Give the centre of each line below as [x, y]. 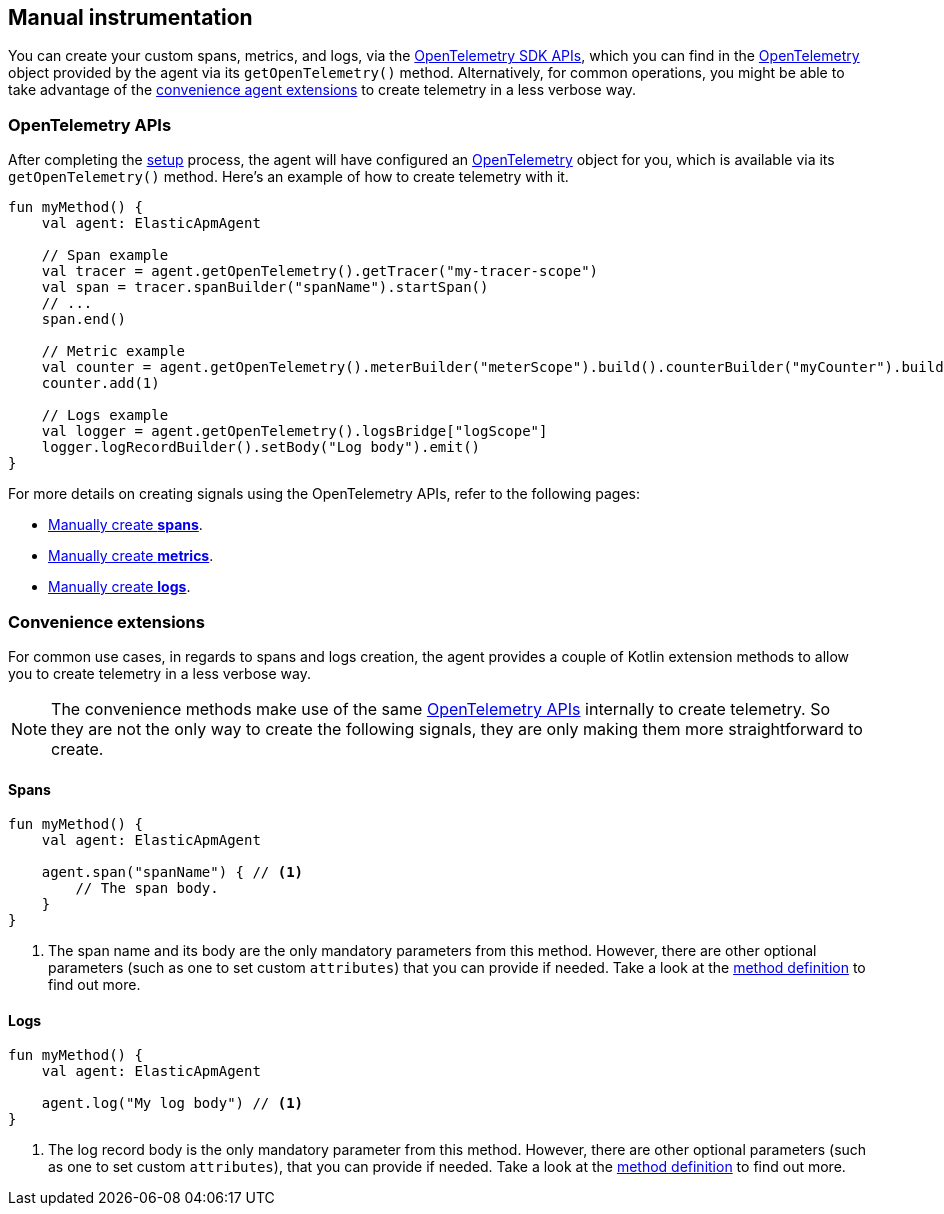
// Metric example [113, 351]
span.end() [84, 319]
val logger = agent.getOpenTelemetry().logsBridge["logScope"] [294, 431]
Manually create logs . [119, 587]
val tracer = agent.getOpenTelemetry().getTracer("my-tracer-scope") [320, 271]
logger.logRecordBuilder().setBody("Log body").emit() [261, 447]
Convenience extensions [106, 621]
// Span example [105, 255]
